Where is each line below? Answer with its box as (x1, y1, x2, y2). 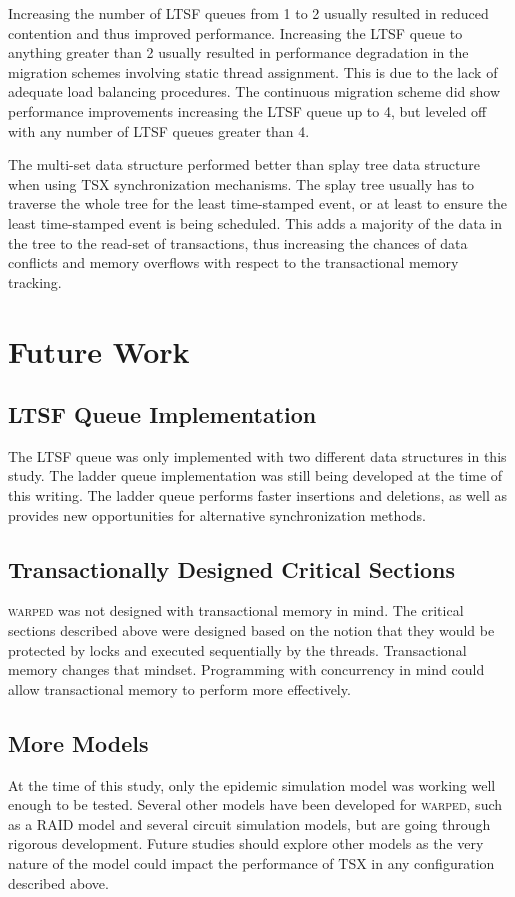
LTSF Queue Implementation (8, 399, 317, 430)
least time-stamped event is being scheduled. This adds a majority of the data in (8, 212, 502, 233)
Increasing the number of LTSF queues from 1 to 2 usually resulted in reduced (8, 3, 489, 23)
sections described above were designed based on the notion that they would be (8, 620, 495, 641)
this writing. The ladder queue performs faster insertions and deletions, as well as (8, 485, 508, 506)
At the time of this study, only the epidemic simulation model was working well (8, 774, 496, 795)
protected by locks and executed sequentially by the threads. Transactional (8, 639, 467, 660)
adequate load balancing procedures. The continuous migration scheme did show (8, 81, 500, 102)
